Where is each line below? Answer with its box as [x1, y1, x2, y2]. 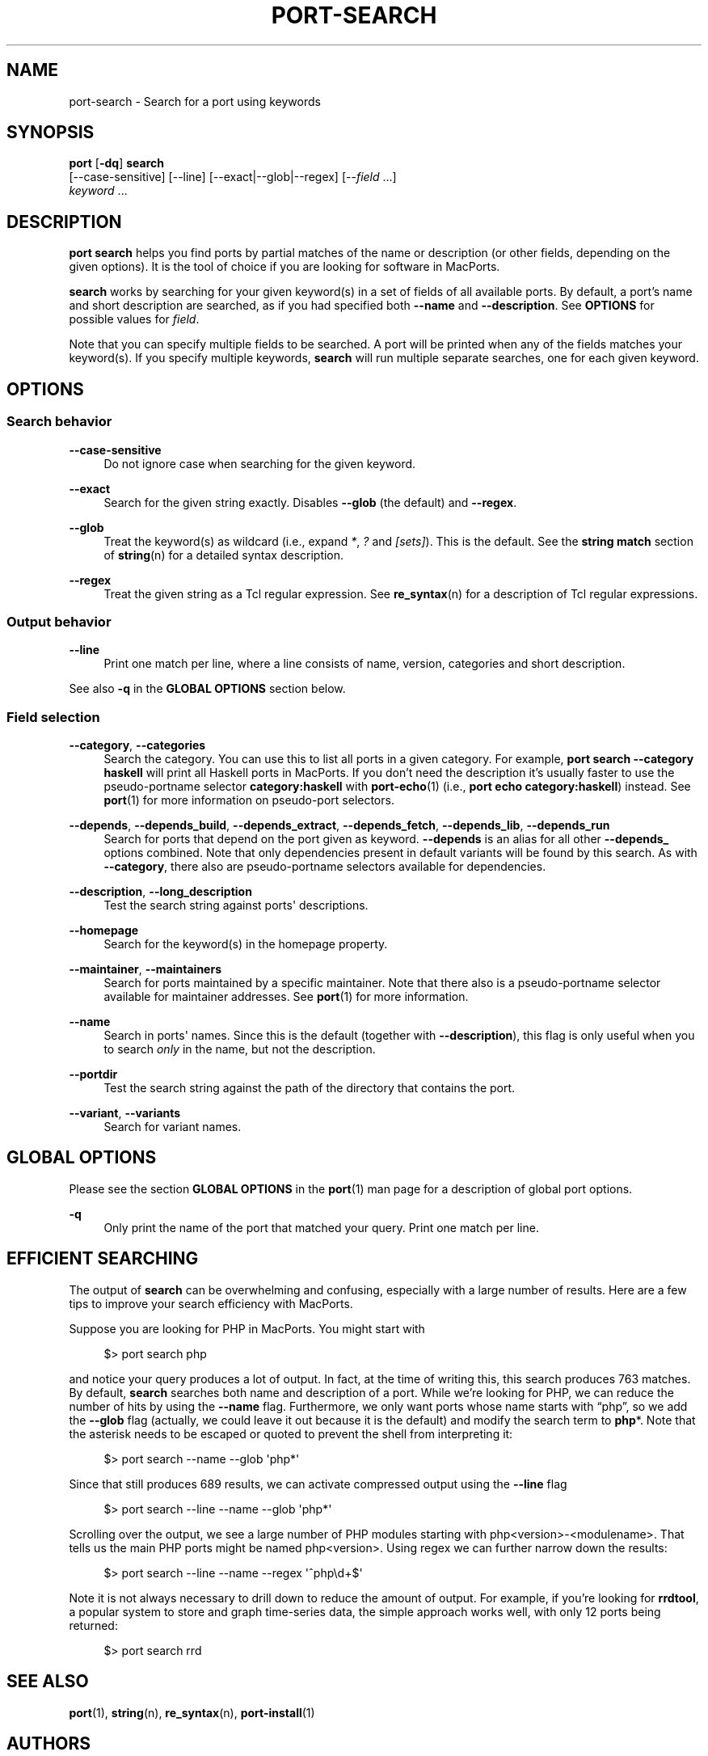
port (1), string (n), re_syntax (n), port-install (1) [69, 1705, 315, 1720]
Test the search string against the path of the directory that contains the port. [103, 1081, 516, 1095]
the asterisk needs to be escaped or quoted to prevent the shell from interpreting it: [69, 1426, 513, 1441]
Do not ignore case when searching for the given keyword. [103, 456, 416, 471]
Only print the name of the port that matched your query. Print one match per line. [103, 1220, 539, 1235]
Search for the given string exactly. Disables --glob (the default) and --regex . [103, 495, 517, 509]
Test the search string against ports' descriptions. [103, 898, 369, 912]
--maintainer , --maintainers [69, 962, 221, 976]
